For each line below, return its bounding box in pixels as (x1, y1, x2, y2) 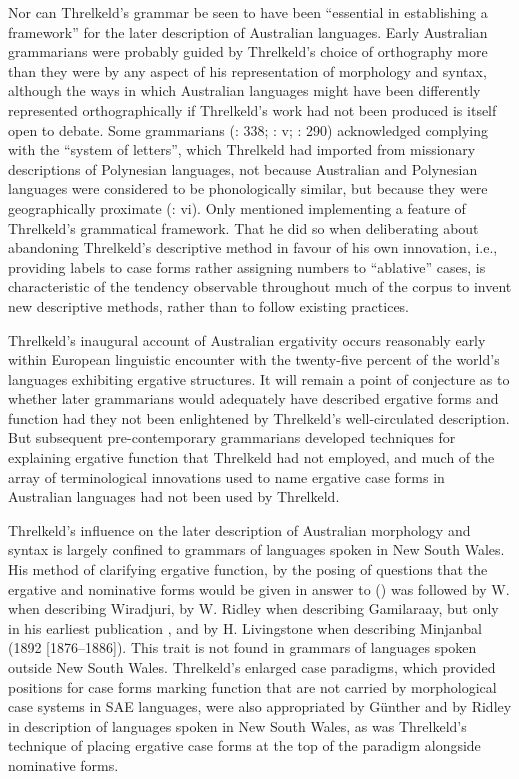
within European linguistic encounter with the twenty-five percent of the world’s (8, 349, 500, 370)
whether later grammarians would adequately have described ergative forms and (8, 388, 499, 409)
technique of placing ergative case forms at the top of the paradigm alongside (8, 735, 481, 756)
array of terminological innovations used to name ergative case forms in (8, 466, 445, 487)
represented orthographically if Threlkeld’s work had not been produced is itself (8, 99, 497, 120)
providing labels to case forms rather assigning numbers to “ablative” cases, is (8, 256, 486, 277)
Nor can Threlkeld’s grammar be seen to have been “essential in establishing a (8, 2, 488, 22)
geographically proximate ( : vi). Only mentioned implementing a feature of (8, 197, 466, 218)
